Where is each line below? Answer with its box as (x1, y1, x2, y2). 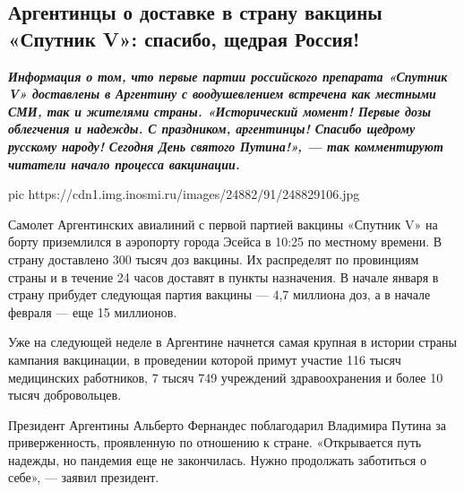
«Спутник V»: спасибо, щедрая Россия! (8, 24, 360, 52)
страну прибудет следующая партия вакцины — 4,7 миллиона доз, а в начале (8, 285, 431, 304)
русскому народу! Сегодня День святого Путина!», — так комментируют (8, 136, 443, 155)
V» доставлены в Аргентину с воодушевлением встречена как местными (8, 84, 436, 103)
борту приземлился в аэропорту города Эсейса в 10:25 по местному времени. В (8, 232, 443, 251)
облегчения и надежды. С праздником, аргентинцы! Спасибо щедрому (8, 119, 416, 138)
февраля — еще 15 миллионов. (8, 302, 177, 321)
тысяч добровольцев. (8, 385, 122, 404)
